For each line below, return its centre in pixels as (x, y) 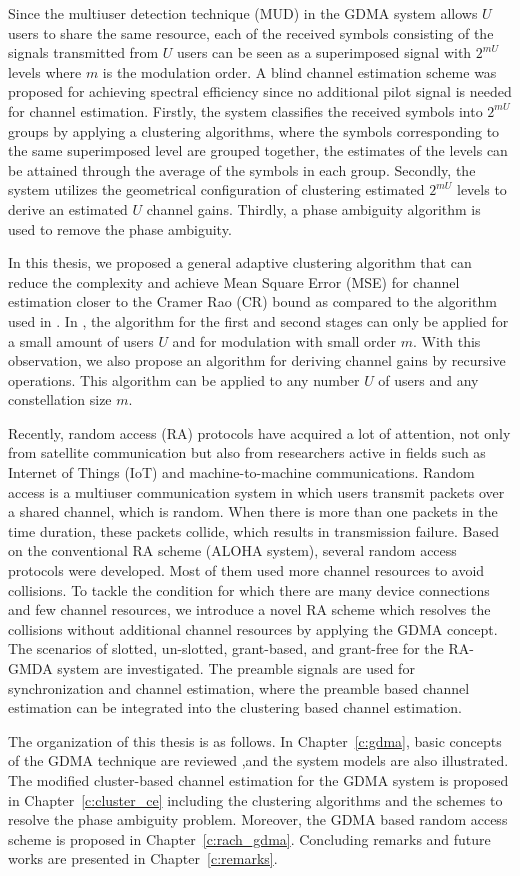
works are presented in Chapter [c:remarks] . (143, 858)
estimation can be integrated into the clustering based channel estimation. (235, 707)
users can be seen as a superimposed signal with (324, 52)
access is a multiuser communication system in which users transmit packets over (256, 491)
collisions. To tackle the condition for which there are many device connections (249, 589)
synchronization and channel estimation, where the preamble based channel (239, 687)
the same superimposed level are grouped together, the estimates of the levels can (258, 150)
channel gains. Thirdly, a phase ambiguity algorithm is (313, 208)
